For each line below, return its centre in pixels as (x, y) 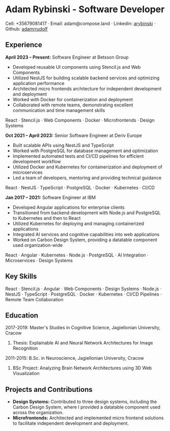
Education (22, 315)
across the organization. (38, 413)
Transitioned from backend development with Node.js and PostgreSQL (87, 213)
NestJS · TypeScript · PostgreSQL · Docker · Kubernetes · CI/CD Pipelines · (83, 294)
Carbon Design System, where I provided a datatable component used (86, 407)
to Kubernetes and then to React (47, 218)
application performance (38, 83)
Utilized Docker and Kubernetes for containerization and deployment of (88, 167)
